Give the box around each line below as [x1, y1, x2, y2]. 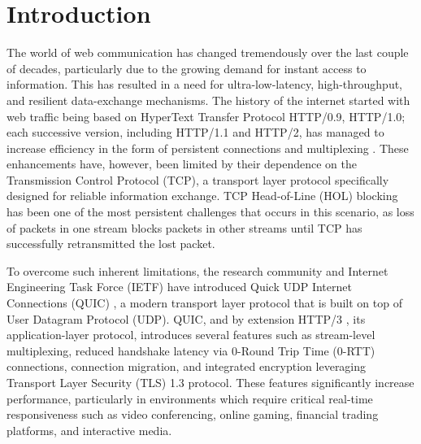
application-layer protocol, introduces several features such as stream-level [7, 326, 375, 343]
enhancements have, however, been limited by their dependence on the [7, 155, 358, 172]
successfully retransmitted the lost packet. [7, 235, 215, 252]
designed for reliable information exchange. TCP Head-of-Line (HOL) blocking [7, 187, 398, 204]
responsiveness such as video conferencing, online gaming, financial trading [7, 406, 379, 423]
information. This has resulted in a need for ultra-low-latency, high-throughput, [7, 76, 403, 93]
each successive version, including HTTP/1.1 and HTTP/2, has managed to [7, 124, 384, 141]
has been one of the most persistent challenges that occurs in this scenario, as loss [7, 203, 414, 220]
